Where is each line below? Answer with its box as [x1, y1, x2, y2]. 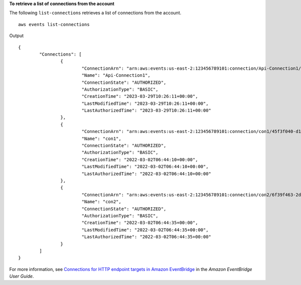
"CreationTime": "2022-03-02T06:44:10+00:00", [81, 157, 198, 163]
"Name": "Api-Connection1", [81, 73, 150, 78]
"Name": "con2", [81, 199, 121, 205]
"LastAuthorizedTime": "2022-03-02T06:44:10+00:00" [81, 171, 212, 177]
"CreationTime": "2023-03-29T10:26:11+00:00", [81, 93, 198, 99]
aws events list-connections [18, 22, 90, 27]
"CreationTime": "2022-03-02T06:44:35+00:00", [81, 220, 198, 226]
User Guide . [9, 273, 34, 279]
